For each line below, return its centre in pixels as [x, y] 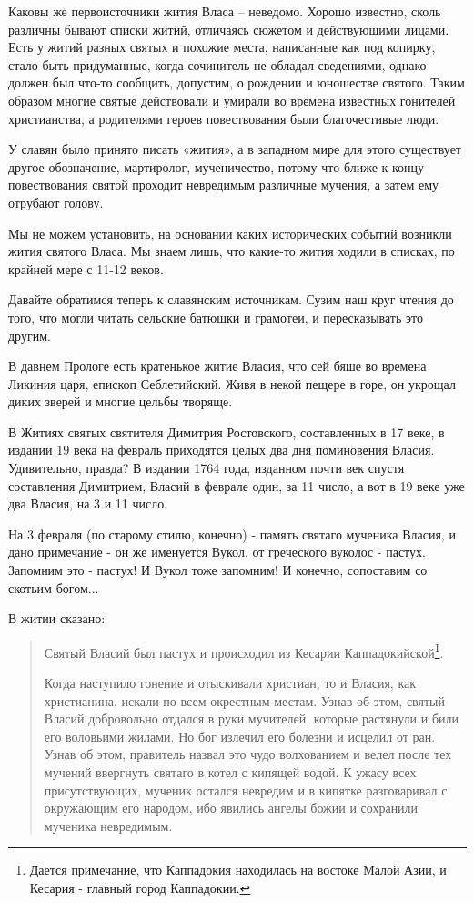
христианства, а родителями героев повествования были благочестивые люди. [224, 118]
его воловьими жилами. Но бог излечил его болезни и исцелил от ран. [240, 736]
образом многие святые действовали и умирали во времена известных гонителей [232, 100]
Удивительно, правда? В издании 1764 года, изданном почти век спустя [207, 468]
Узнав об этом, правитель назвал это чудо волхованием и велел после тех [248, 754]
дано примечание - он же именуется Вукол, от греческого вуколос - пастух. [217, 552]
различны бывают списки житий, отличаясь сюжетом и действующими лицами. [229, 29]
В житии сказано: [57, 618]
